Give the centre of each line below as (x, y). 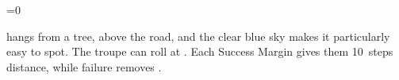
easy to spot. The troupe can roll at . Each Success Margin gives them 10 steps (200, 51)
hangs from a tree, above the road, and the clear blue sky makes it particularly (198, 36)
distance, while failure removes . (84, 66)
